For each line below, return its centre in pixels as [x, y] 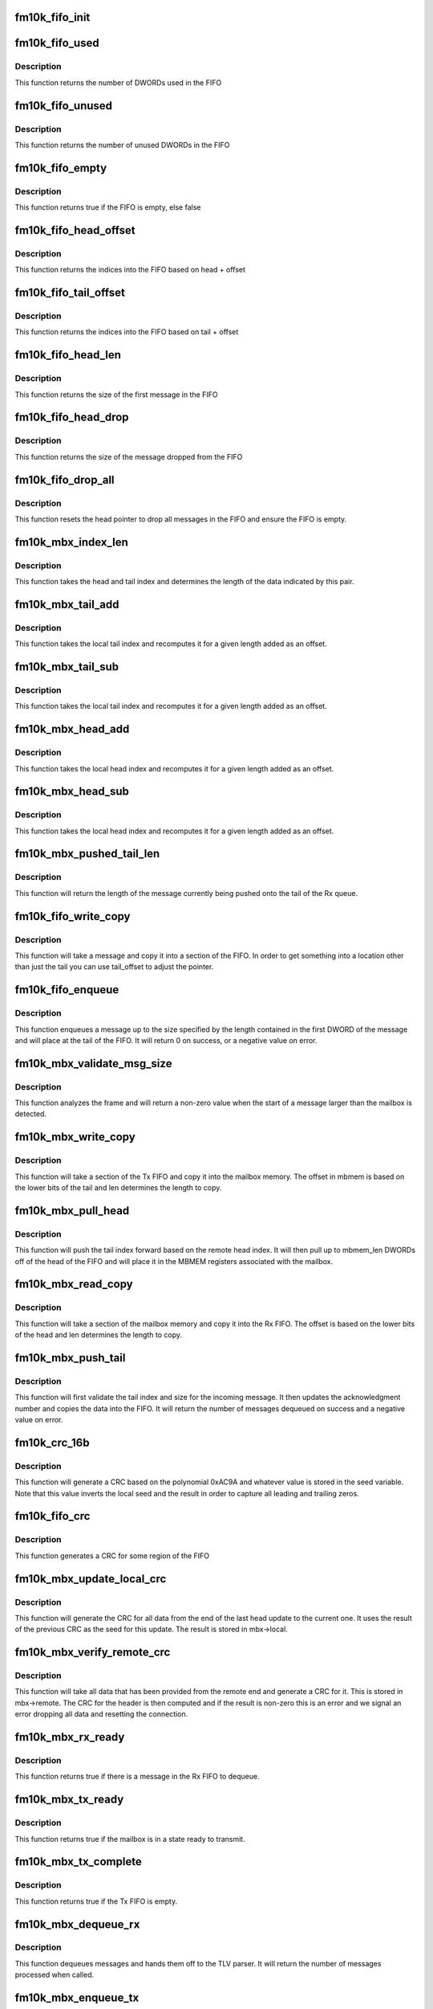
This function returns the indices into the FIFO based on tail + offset [127, 332]
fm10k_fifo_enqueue [67, 990]
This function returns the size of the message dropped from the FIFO [129, 456]
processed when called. [55, 1975]
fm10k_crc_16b [52, 1442]
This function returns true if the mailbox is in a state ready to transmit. [130, 1839]
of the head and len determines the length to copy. [98, 1335]
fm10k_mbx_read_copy [74, 1285]
